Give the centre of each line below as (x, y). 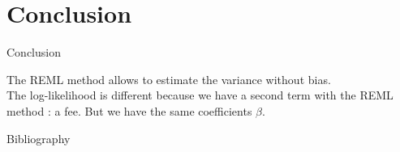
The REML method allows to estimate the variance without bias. (169, 79)
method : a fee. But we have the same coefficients (129, 110)
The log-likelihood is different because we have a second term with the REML (200, 95)
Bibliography (39, 138)
